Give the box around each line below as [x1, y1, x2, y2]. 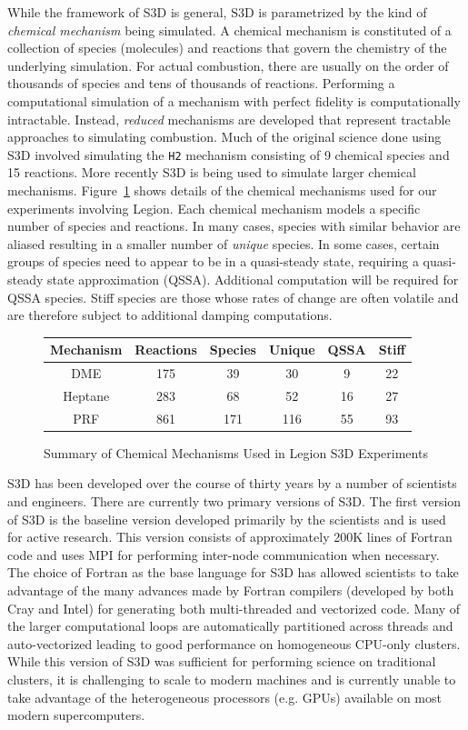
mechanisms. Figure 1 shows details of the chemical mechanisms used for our [7, 181, 437, 199]
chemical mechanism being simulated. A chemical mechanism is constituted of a [7, 20, 452, 39]
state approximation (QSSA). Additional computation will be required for [47, 269, 459, 288]
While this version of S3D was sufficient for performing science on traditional [7, 652, 436, 671]
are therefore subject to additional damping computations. [7, 305, 333, 325]
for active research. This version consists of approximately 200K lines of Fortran [7, 527, 453, 546]
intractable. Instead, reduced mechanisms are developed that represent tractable [7, 109, 451, 128]
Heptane [63, 385, 110, 405]
